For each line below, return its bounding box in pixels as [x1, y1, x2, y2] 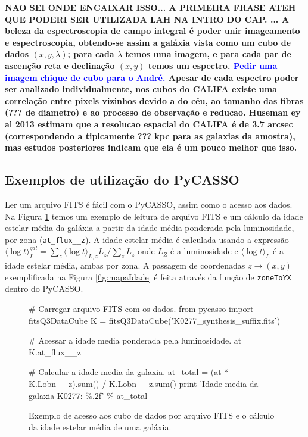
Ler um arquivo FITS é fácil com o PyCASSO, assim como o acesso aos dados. [5, 198, 293, 210]
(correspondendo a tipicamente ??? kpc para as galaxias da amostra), [5, 129, 295, 142]
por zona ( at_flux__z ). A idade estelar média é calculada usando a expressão [5, 233, 289, 245]
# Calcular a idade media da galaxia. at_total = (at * [29, 366, 229, 378]
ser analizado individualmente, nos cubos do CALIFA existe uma [5, 83, 278, 95]
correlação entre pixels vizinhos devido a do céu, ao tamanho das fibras [5, 94, 304, 107]
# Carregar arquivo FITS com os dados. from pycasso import [29, 302, 254, 314]
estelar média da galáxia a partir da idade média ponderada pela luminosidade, [5, 221, 294, 234]
